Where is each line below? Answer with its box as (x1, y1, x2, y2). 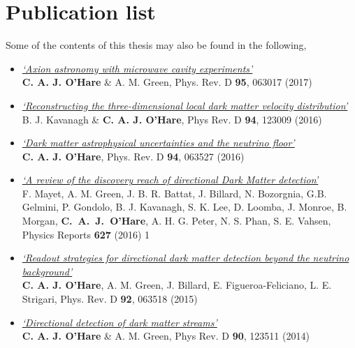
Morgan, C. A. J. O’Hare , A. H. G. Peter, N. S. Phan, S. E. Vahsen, (22, 213, 331, 228)
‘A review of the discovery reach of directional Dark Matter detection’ (22, 172, 319, 187)
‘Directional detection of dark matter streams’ (22, 315, 217, 329)
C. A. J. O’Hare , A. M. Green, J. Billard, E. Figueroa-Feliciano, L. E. (22, 278, 332, 292)
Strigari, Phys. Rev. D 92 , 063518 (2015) (22, 292, 198, 306)
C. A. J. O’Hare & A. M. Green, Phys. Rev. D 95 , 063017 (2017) (22, 75, 312, 89)
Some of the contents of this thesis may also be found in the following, (6, 38, 307, 52)
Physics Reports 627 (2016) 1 (22, 227, 150, 241)
